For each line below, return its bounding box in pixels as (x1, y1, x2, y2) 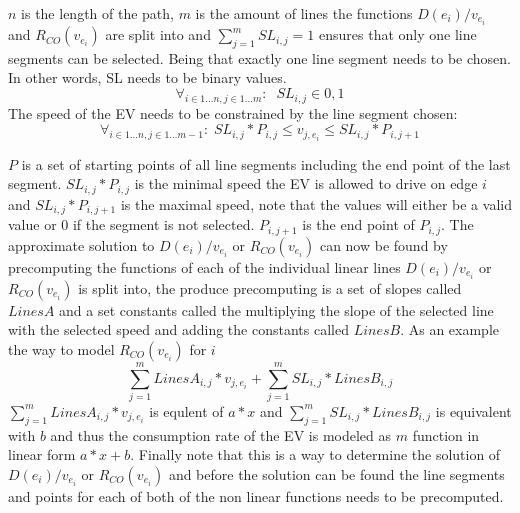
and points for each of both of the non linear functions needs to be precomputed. (8, 485, 504, 506)
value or (8, 214, 57, 235)
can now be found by (319, 234, 448, 255)
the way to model (8, 338, 115, 359)
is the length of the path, (21, 3, 174, 23)
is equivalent (435, 400, 512, 421)
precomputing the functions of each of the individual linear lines (8, 256, 401, 277)
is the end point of (302, 214, 415, 235)
